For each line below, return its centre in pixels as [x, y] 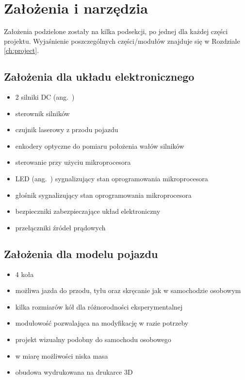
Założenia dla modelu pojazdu [81, 253]
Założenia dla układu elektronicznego [99, 77]
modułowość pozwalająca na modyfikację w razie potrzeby [102, 323]
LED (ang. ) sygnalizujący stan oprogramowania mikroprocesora [112, 179]
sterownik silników [42, 113]
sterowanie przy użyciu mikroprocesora [73, 162]
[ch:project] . [22, 50]
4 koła [24, 274]
